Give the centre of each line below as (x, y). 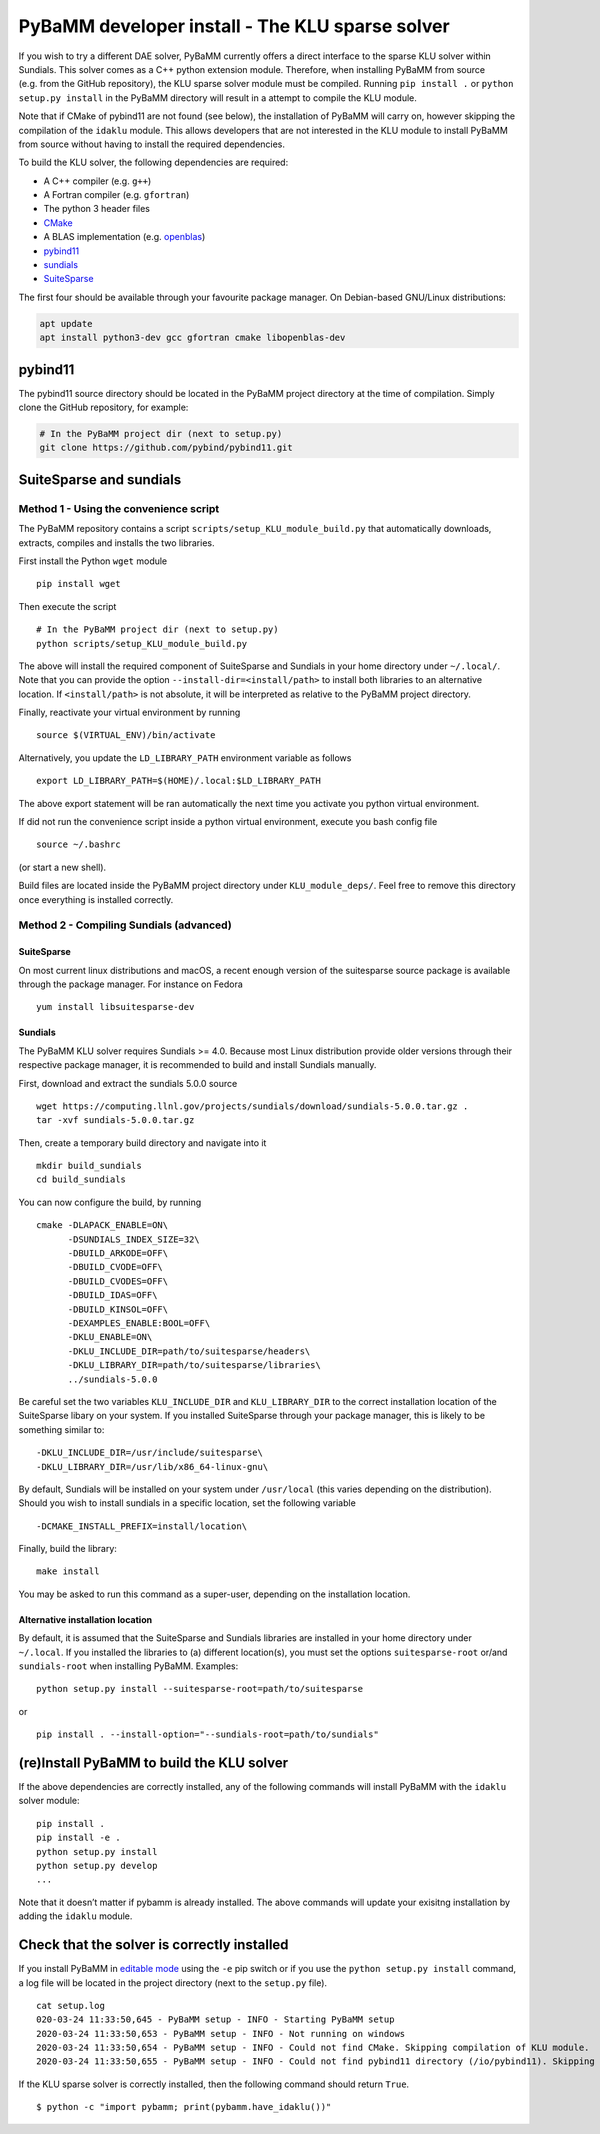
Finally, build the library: (67, 1549)
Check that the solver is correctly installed (153, 1945)
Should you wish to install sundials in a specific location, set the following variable (187, 1503)
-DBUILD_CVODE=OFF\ (115, 1267)
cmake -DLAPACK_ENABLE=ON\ (102, 1225)
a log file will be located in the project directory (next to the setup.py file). (173, 1982)
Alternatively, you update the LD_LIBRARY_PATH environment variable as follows (185, 757)
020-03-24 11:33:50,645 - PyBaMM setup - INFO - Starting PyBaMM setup (215, 2019)
